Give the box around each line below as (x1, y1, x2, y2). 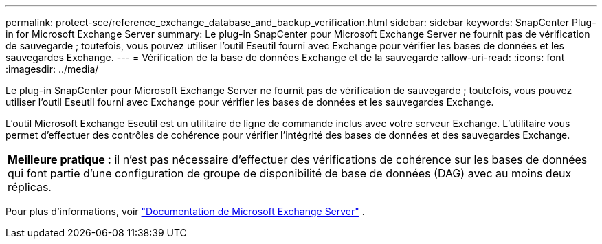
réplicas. (8, 180, 52, 194)
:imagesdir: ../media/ (5, 63, 99, 75)
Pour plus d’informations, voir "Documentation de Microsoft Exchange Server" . (5, 206, 365, 217)
